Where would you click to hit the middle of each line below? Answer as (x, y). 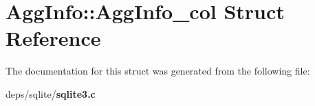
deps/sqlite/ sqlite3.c (51, 93)
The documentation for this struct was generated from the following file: (158, 71)
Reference (53, 38)
